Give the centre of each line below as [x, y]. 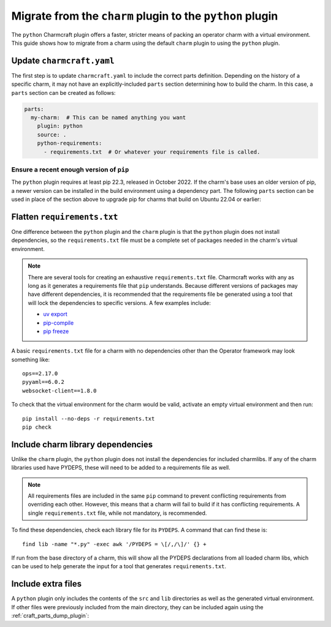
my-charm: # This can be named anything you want [108, 117]
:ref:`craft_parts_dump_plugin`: [50, 616]
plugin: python [60, 126]
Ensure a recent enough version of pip [70, 170]
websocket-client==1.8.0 [59, 391]
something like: [31, 359]
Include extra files [47, 584]
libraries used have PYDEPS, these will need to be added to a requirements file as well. [121, 468]
